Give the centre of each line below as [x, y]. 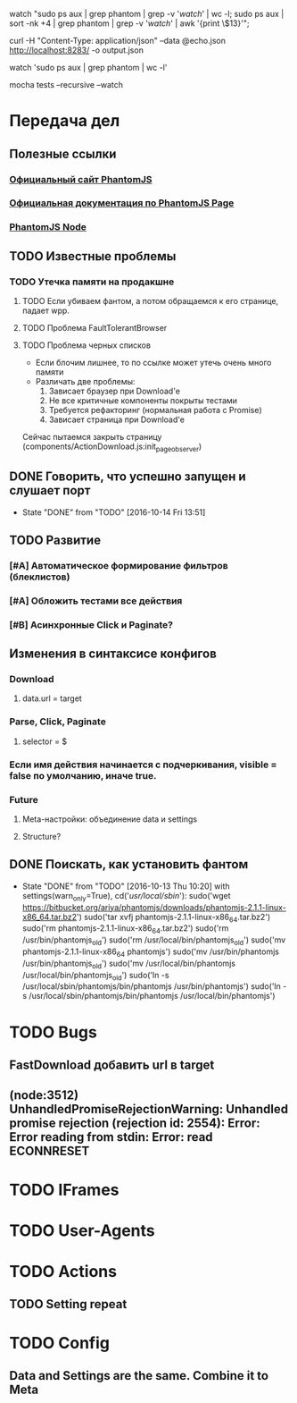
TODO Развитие [55, 541]
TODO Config [59, 1343]
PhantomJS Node [48, 227]
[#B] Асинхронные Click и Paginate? [91, 624]
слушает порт [50, 490]
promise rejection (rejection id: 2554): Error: [135, 1124]
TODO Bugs [54, 1032]
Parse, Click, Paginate [58, 722]
